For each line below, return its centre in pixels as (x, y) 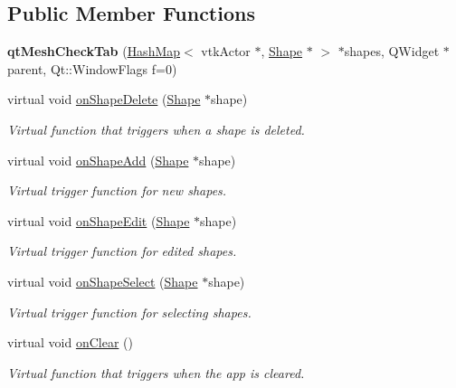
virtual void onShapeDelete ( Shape (104, 99)
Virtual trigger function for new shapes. (117, 190)
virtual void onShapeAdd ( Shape (98, 160)
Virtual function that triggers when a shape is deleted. (156, 129)
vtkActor (226, 51)
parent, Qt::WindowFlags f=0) (92, 68)
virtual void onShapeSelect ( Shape (103, 281)
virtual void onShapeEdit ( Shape (99, 220)
